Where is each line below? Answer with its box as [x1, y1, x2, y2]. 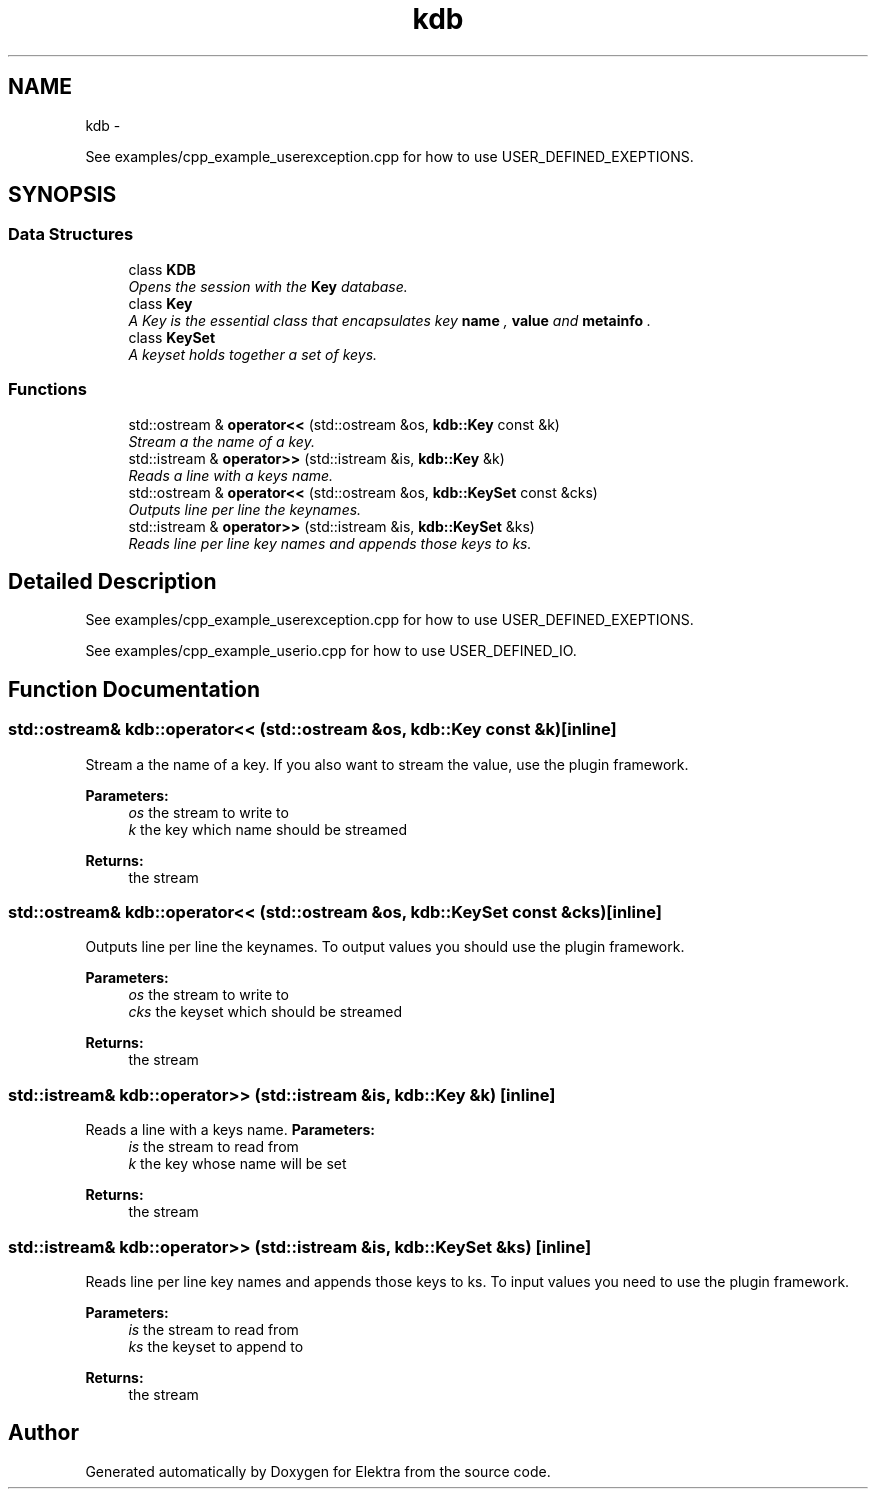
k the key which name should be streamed [128, 820, 407, 838]
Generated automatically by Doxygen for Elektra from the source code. [85, 1462, 551, 1480]
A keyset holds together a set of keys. [128, 345, 378, 363]
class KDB [128, 260, 196, 278]
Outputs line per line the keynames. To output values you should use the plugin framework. [85, 938, 685, 956]
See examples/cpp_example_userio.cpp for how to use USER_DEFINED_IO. [85, 642, 577, 660]
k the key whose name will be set [128, 1155, 347, 1173]
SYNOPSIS [8, 182, 117, 208]
